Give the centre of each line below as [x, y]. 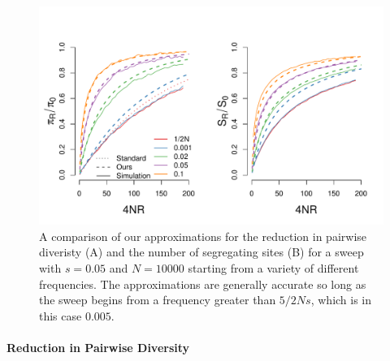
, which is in [341, 300]
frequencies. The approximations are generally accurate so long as [203, 284]
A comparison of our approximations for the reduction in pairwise [203, 236]
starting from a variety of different [273, 267]
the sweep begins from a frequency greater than [158, 300]
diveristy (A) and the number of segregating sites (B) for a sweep [201, 252]
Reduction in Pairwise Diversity [98, 347]
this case [61, 315]
